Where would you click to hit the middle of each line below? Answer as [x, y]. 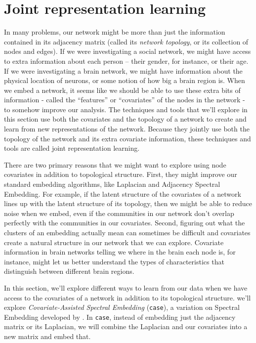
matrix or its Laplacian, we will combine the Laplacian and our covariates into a [126, 326]
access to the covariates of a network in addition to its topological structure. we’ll [128, 297]
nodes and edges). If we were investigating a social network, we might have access [128, 51]
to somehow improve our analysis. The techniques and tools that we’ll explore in [126, 109]
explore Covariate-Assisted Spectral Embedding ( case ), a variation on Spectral [122, 307]
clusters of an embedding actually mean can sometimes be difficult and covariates [127, 232]
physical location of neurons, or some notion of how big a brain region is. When [125, 80]
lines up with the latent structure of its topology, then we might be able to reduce [128, 203]
